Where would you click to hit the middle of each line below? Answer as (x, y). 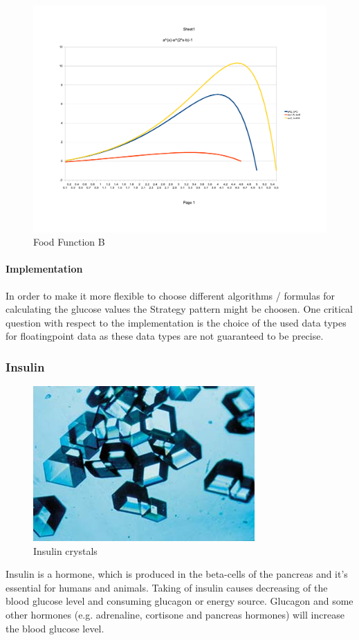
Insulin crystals (65, 550)
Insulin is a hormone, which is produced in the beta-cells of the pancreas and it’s (177, 574)
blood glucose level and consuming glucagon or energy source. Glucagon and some (179, 601)
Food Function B (69, 242)
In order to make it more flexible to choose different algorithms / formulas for (171, 295)
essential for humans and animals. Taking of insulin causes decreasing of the (167, 587)
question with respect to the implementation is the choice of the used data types (176, 322)
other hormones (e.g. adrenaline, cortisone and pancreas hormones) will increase (175, 615)
